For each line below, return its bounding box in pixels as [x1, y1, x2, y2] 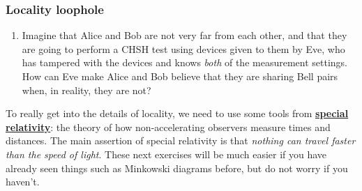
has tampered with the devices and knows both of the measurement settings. [22, 55, 347, 70]
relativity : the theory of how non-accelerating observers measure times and [6, 119, 331, 134]
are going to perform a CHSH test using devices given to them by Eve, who [22, 41, 345, 56]
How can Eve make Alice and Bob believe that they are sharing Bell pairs [22, 69, 338, 83]
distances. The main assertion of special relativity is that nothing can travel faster [6, 133, 356, 148]
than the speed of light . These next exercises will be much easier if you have [6, 146, 327, 161]
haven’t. [6, 174, 40, 189]
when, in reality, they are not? [22, 82, 151, 97]
